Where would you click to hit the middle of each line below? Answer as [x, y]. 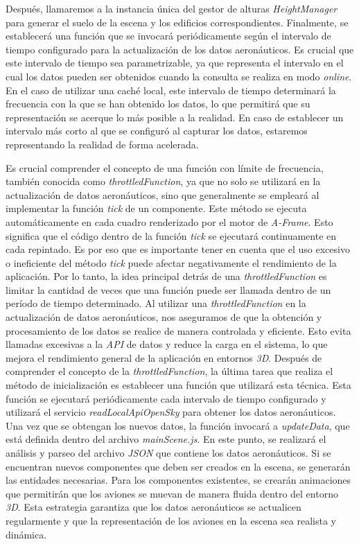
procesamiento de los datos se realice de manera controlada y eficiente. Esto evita [178, 330]
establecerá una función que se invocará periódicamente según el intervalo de [168, 36]
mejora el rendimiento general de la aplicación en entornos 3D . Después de [164, 357]
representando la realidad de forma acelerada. [102, 144]
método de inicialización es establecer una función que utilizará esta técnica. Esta [178, 385]
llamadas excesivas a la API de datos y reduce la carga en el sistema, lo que [167, 344]
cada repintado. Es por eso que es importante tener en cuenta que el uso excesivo [178, 249]
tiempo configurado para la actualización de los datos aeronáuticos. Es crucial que [180, 49]
